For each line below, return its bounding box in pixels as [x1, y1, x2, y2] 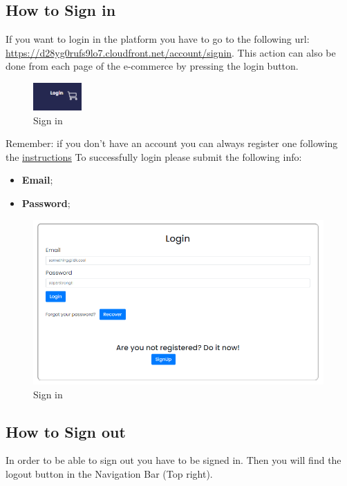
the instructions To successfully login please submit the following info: [6, 149, 302, 164]
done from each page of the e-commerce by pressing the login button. [6, 59, 299, 73]
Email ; [21, 173, 53, 187]
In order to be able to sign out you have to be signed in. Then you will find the [6, 453, 341, 467]
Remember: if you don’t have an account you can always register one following [6, 136, 338, 150]
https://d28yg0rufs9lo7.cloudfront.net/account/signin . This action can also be [6, 45, 336, 59]
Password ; [21, 196, 71, 211]
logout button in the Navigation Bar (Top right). [6, 466, 213, 480]
